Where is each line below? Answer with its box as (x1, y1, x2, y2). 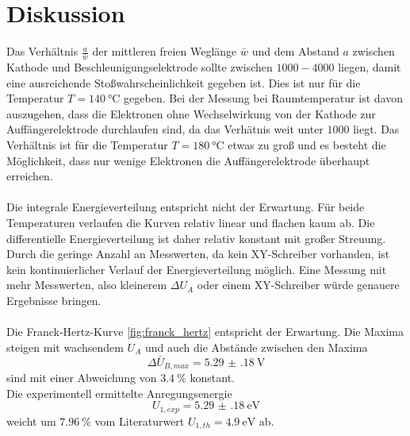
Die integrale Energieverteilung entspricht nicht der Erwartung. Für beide (6, 199, 365, 215)
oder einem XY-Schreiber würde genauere (197, 276, 400, 293)
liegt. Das (353, 121, 400, 137)
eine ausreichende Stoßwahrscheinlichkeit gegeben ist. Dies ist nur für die (6, 74, 361, 91)
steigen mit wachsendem (6, 338, 124, 355)
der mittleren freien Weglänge (92, 43, 237, 60)
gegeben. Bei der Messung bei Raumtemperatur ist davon (124, 90, 403, 106)
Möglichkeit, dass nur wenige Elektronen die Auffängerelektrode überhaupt (6, 152, 370, 168)
